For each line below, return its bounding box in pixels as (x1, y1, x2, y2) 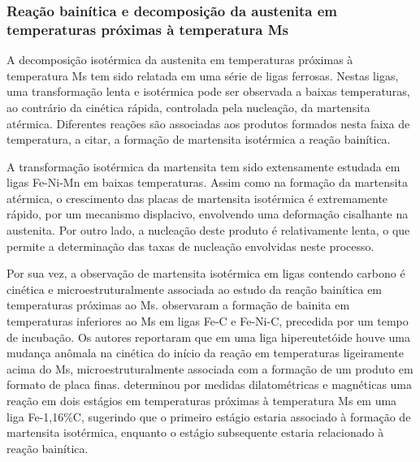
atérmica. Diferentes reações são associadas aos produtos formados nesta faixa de (6, 114, 410, 132)
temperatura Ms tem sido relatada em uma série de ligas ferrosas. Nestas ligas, (6, 67, 399, 84)
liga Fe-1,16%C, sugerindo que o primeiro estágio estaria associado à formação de (6, 408, 411, 425)
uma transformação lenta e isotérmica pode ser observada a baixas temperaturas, (6, 83, 410, 100)
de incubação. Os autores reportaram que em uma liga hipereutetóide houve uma (6, 328, 410, 345)
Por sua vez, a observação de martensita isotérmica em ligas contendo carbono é (6, 265, 405, 282)
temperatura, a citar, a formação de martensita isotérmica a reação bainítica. (6, 131, 391, 148)
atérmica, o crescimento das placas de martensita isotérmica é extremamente (6, 189, 388, 206)
